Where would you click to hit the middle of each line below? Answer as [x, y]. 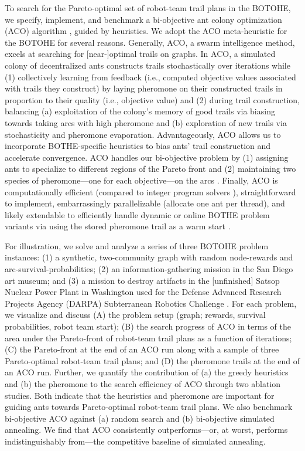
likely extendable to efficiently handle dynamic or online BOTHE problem [137, 214]
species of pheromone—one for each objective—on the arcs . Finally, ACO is [141, 180]
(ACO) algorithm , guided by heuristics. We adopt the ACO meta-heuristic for [146, 31]
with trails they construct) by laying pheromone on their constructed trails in [144, 88]
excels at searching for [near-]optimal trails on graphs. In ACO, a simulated [140, 54]
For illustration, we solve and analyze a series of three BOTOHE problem [137, 245]
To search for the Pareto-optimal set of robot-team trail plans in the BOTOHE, [148, 8]
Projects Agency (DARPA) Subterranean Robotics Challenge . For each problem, [151, 303]
